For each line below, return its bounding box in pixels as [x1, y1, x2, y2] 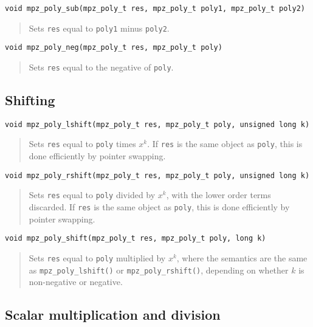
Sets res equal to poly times [29, 137, 136, 150]
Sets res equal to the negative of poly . [29, 60, 174, 73]
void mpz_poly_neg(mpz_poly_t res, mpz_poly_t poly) [5, 43, 222, 52]
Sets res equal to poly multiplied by [29, 251, 166, 264]
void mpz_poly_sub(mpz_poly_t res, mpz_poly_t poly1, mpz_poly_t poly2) [5, 4, 305, 13]
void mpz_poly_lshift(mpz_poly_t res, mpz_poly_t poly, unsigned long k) [5, 120, 310, 129]
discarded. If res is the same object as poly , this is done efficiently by [29, 201, 290, 213]
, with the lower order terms [166, 188, 271, 201]
